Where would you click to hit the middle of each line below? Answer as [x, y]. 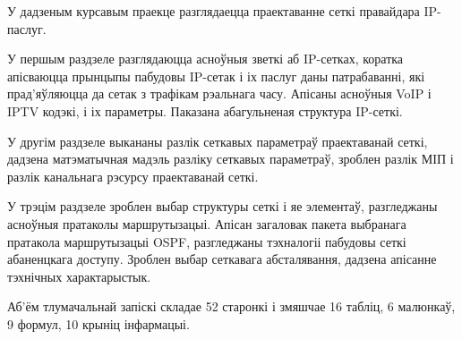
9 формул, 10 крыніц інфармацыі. [98, 323]
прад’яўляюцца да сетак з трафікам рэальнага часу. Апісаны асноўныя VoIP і [219, 93]
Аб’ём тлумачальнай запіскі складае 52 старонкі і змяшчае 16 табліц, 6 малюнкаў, [231, 306]
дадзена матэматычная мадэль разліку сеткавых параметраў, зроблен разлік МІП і [231, 159]
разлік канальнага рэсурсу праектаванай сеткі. [133, 176]
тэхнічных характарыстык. [79, 276]
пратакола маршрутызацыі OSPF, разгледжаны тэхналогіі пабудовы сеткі [207, 241]
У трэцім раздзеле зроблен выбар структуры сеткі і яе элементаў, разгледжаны [222, 206]
